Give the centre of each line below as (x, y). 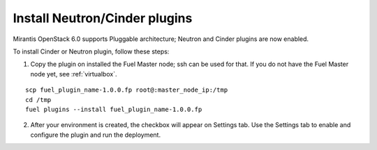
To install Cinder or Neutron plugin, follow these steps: (91, 51)
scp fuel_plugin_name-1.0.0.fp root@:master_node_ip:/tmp (127, 90)
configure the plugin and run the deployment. (95, 135)
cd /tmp (38, 100)
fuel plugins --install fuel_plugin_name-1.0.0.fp (114, 109)
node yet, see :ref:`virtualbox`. (74, 74)
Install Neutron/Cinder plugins (103, 18)
